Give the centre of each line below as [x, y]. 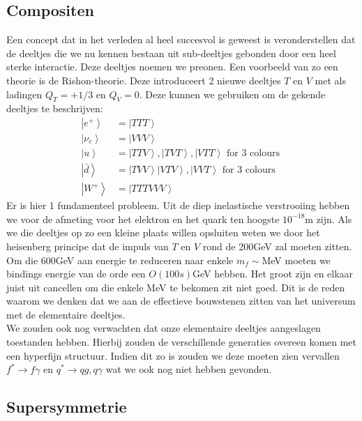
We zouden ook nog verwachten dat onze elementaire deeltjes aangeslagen [164, 328]
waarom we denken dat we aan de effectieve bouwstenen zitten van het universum [181, 301]
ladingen [24, 94]
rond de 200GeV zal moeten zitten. [277, 246]
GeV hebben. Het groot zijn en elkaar [273, 274]
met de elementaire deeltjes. [66, 314]
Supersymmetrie [67, 407]
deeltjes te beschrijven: [55, 108]
